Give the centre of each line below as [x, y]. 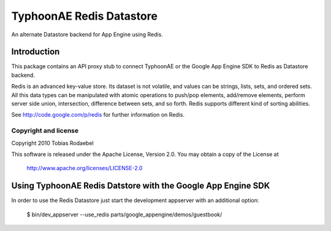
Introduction [36, 52]
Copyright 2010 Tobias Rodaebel [53, 143]
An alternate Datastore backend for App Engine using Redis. [87, 34]
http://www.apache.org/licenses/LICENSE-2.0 [85, 168]
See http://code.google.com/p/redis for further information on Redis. [98, 115]
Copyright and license [45, 131]
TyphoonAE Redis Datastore [84, 16]
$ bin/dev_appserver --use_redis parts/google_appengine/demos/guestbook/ [124, 214]
